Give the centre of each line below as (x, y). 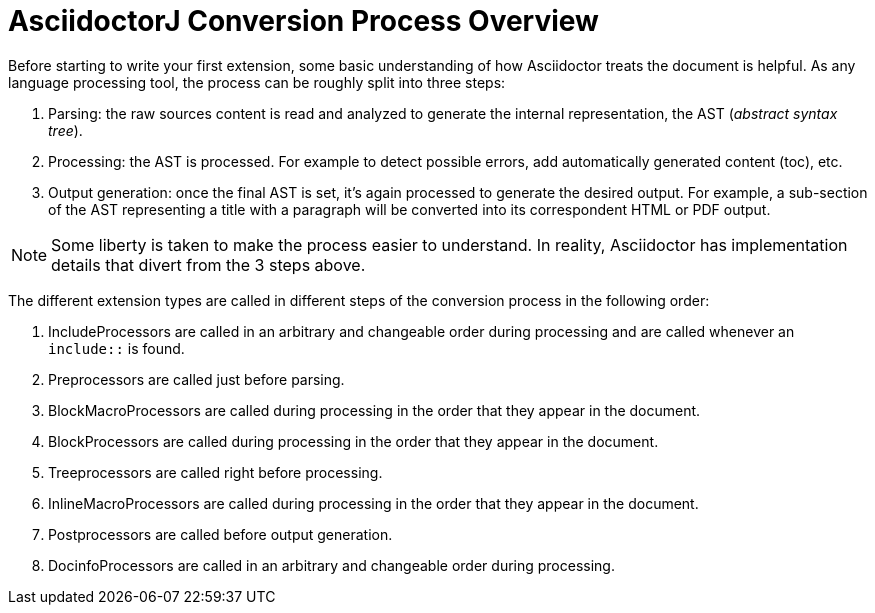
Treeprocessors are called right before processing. (215, 472)
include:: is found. (116, 348)
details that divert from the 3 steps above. (208, 264)
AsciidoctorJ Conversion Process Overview (303, 21)
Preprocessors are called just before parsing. (196, 379)
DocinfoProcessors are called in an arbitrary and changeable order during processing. (331, 565)
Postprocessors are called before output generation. (220, 534)
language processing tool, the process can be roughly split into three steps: (257, 82)
